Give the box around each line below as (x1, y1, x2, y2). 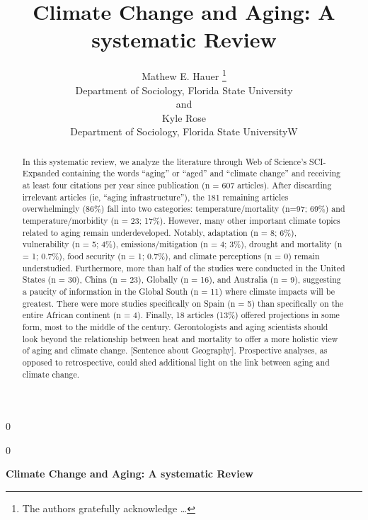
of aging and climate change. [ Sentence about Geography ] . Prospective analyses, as (22, 344, 328, 356)
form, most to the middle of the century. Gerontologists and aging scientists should (22, 320, 328, 332)
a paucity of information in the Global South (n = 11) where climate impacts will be (22, 285, 335, 297)
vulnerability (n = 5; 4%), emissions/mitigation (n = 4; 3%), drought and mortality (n (22, 238, 343, 250)
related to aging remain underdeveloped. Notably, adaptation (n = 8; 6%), (22, 226, 297, 238)
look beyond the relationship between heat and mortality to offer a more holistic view (22, 332, 338, 344)
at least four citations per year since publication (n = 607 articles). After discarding (22, 179, 332, 191)
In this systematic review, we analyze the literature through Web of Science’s (22, 155, 307, 167)
